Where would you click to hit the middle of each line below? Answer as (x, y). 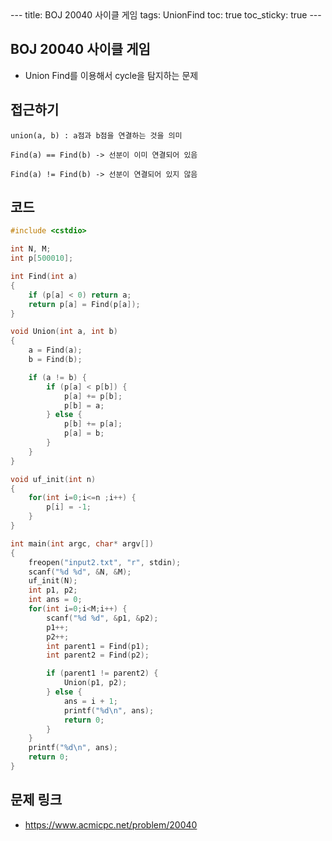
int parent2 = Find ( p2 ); (98, 655)
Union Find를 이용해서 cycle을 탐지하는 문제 (111, 75)
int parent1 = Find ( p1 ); (98, 646)
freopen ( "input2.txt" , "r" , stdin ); (105, 562)
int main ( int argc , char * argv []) (82, 543)
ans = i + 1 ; (90, 701)
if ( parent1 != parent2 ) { (102, 673)
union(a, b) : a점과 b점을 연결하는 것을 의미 (96, 135)
